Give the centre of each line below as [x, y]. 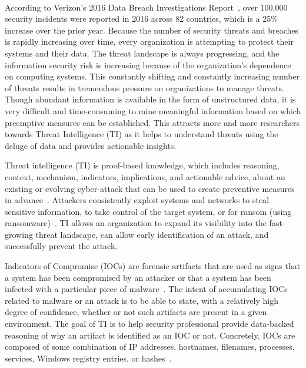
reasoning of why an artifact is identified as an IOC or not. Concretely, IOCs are [150, 335]
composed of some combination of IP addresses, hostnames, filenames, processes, [150, 347]
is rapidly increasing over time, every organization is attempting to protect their [149, 42]
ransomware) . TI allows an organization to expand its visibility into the [136, 223]
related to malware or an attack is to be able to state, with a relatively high [142, 300]
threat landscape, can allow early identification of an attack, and [152, 234]
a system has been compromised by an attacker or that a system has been [138, 277]
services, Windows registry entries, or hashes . [88, 358]
